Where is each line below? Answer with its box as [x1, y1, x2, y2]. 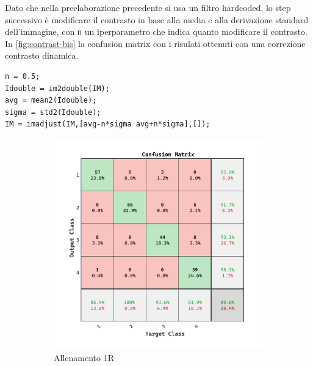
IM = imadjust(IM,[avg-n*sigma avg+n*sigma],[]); [5, 120, 210, 129]
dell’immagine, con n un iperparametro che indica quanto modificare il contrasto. [5, 25, 308, 38]
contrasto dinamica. [5, 49, 79, 62]
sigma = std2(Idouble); [5, 108, 101, 117]
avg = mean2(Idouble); [5, 96, 97, 105]
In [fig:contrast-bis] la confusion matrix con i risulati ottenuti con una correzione [5, 37, 306, 49]
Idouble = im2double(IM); [5, 84, 110, 93]
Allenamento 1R [54, 351, 114, 364]
